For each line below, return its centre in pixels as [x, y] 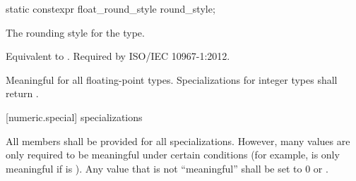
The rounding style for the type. [75, 32]
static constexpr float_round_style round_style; [111, 8]
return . [22, 93]
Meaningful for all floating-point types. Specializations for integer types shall [172, 79]
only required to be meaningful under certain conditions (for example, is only [173, 155]
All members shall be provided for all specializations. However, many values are [178, 141]
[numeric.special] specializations [74, 117]
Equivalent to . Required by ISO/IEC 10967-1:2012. [118, 56]
